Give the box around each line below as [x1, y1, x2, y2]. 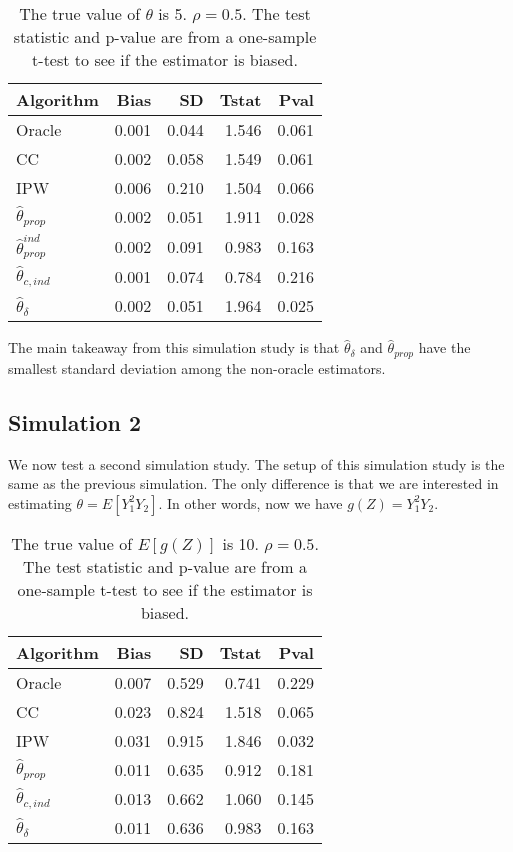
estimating [8, 492, 72, 513]
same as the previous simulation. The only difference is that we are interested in [8, 473, 499, 494]
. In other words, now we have [158, 492, 343, 513]
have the [418, 337, 471, 358]
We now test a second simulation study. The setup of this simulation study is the [8, 453, 505, 474]
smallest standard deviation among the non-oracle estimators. [8, 357, 386, 378]
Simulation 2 [8, 406, 142, 437]
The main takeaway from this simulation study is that [8, 337, 340, 358]
